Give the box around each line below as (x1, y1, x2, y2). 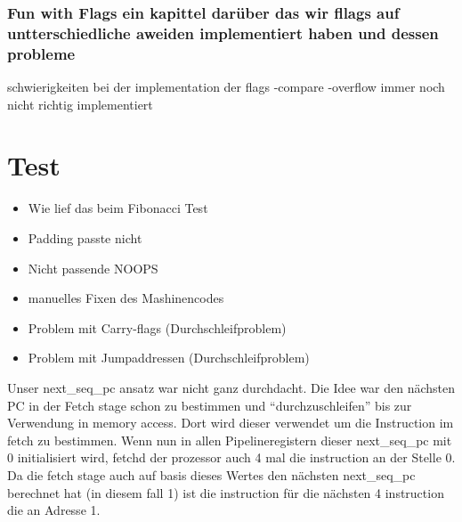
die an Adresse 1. (7, 501, 101, 519)
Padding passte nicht (28, 228, 142, 247)
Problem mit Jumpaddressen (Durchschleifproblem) (28, 348, 310, 367)
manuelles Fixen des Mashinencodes (28, 289, 224, 307)
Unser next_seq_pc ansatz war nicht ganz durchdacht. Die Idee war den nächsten (7, 378, 456, 396)
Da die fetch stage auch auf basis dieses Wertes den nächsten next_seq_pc (7, 465, 416, 484)
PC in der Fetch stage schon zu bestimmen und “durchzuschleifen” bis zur (7, 396, 412, 414)
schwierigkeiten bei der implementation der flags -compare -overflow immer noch (7, 77, 445, 96)
